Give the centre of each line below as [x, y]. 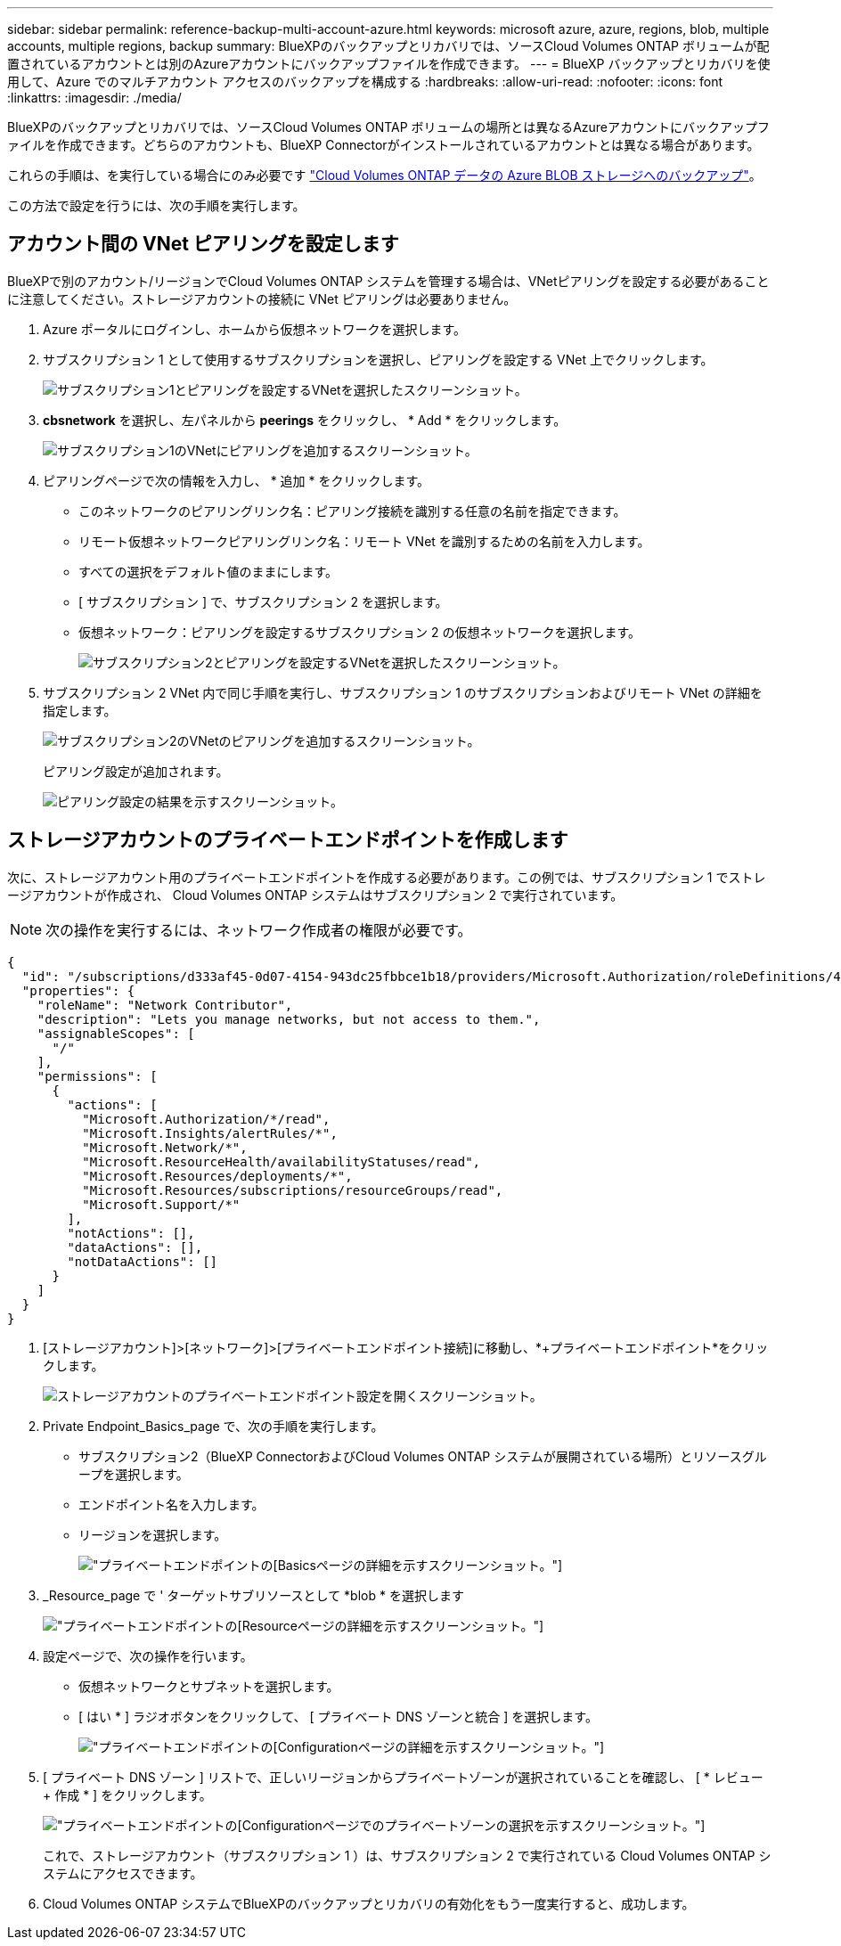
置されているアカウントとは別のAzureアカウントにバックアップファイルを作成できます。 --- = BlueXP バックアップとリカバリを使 [389, 64]
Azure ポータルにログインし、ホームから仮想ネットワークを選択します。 [254, 329]
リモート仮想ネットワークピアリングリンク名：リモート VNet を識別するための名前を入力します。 [364, 541]
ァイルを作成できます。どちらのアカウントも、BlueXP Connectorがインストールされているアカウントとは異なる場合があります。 [384, 145]
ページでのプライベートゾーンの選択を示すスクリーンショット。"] [514, 1825]
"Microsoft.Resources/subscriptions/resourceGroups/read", [293, 1190]
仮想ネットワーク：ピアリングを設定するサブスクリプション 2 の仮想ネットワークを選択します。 [360, 632]
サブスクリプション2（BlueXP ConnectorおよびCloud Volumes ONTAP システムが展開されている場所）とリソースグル [423, 1456]
